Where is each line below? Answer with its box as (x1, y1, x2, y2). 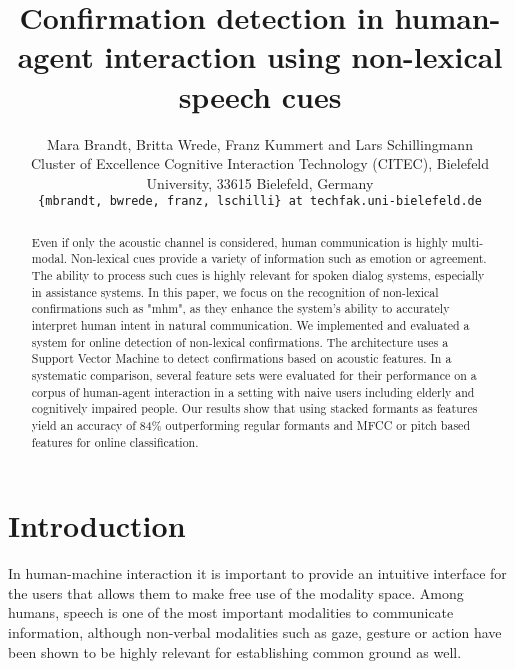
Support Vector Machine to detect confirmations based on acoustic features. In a (31, 350, 452, 367)
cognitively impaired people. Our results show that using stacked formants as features (31, 400, 478, 417)
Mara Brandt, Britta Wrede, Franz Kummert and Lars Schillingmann (47, 133, 473, 154)
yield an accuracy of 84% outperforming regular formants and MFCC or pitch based (31, 416, 470, 433)
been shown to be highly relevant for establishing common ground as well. (8, 641, 462, 662)
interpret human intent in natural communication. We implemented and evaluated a (31, 317, 470, 334)
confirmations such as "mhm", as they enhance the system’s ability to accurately (31, 300, 450, 317)
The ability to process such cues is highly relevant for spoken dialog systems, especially (31, 267, 485, 284)
